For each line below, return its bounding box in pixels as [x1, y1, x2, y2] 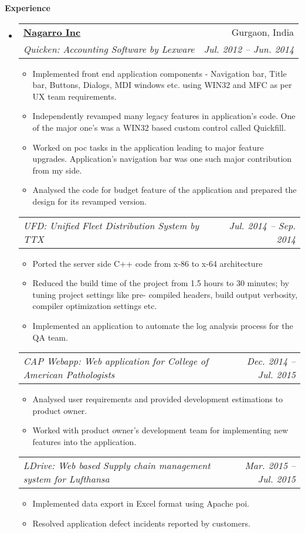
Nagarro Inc [23, 25, 81, 39]
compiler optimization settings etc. [32, 300, 157, 312]
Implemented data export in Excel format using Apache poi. [32, 497, 250, 510]
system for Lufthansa [23, 472, 110, 486]
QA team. [32, 331, 68, 343]
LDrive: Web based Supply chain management [23, 459, 211, 473]
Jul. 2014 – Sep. [229, 218, 296, 232]
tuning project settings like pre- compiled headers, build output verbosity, [32, 288, 298, 300]
